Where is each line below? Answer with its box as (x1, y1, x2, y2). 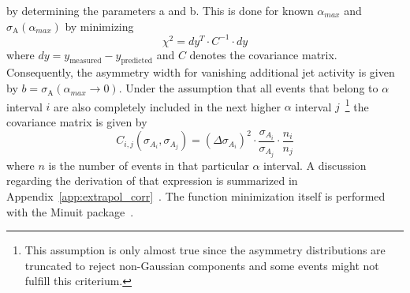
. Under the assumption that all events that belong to (118, 80, 378, 96)
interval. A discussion (263, 156, 367, 173)
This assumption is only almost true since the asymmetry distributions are (24, 242, 386, 258)
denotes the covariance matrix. (189, 46, 337, 62)
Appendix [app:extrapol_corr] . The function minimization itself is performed (6, 187, 386, 204)
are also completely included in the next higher (54, 98, 281, 115)
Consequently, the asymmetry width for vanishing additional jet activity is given (6, 64, 395, 81)
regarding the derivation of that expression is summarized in (6, 172, 298, 189)
